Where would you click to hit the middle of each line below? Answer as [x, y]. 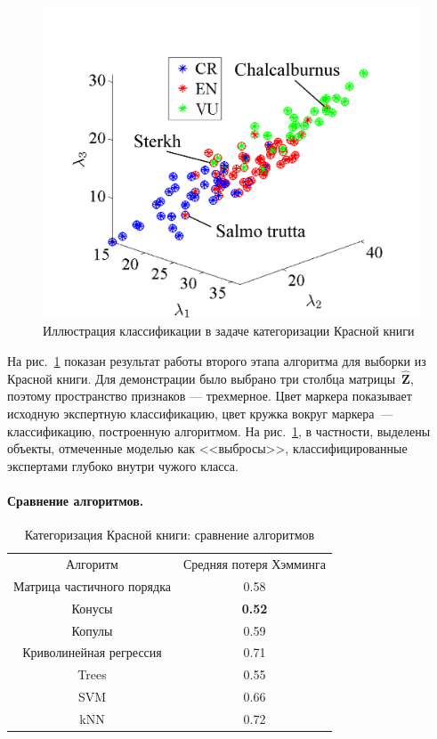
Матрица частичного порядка [92, 585]
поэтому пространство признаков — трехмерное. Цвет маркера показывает [210, 396]
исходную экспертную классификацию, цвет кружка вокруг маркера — [200, 414]
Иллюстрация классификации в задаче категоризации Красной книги [229, 331]
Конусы [92, 608]
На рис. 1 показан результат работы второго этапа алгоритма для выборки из [217, 361]
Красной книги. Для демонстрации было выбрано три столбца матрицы [202, 378]
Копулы [92, 630]
